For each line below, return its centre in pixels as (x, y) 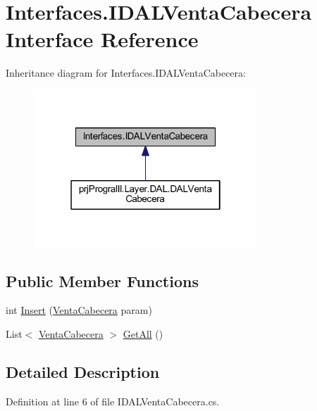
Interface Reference (102, 39)
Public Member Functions (102, 280)
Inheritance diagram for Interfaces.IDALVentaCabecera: (126, 73)
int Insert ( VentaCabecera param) (79, 310)
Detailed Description (83, 371)
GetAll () (143, 333)
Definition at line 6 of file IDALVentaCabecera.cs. (113, 401)
